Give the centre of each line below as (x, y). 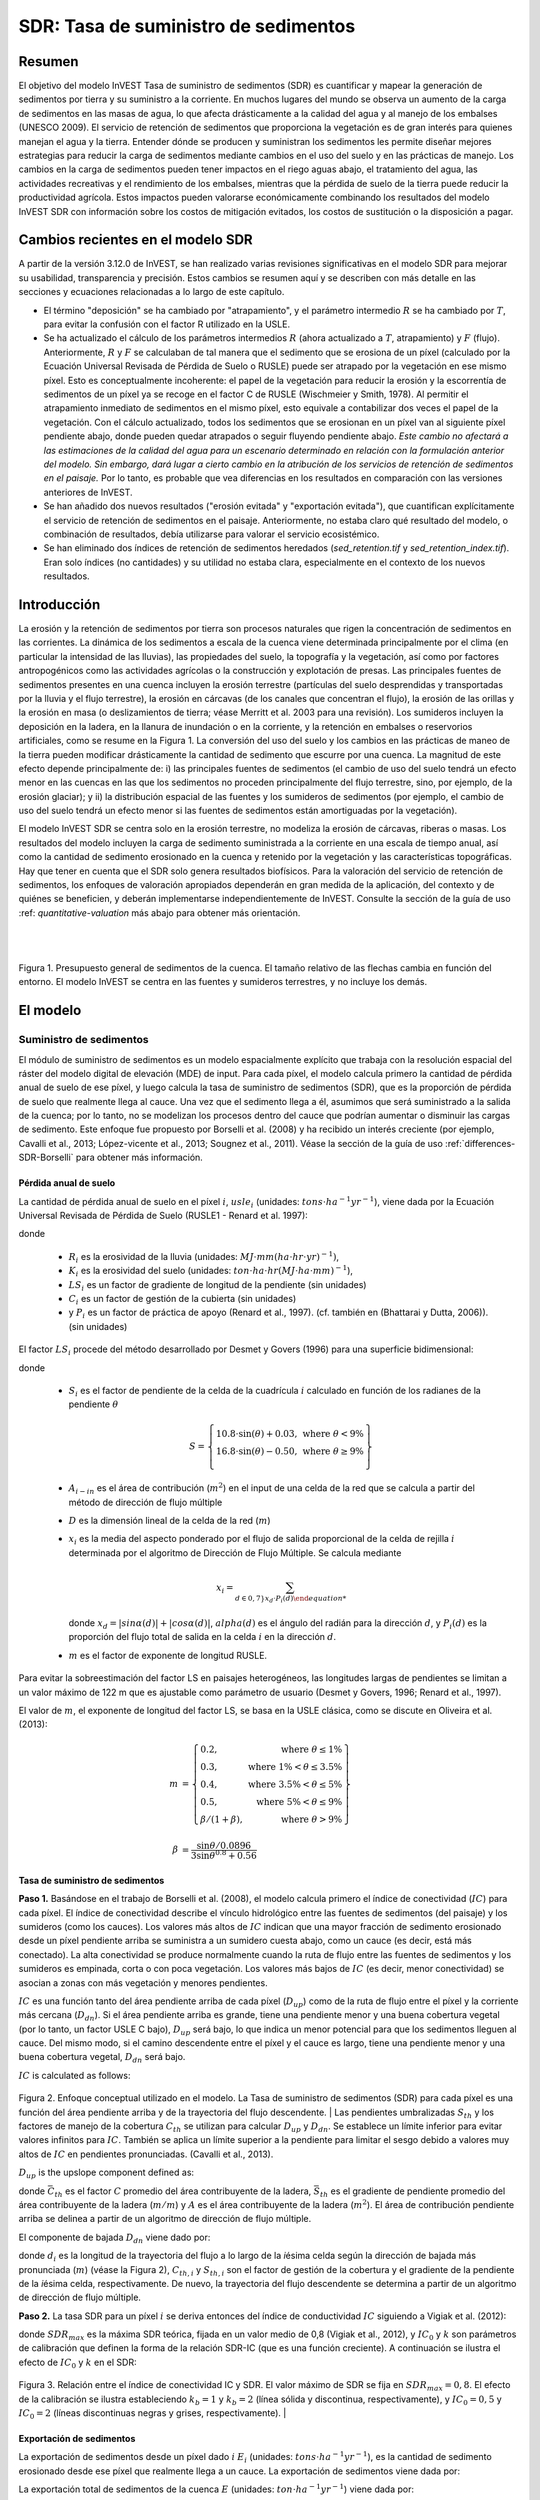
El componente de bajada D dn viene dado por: (114, 2238)
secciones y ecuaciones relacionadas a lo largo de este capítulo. (151, 292)
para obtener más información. (139, 1157)
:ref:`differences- (480, 1143)
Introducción (59, 604)
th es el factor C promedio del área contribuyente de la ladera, (183, 2192)
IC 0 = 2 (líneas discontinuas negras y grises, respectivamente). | (152, 2414)
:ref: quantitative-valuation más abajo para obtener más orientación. (159, 912)
